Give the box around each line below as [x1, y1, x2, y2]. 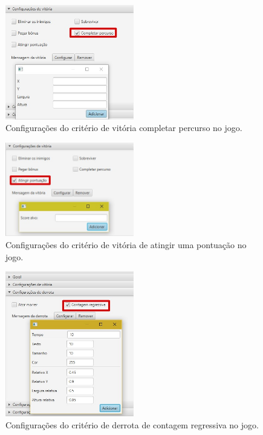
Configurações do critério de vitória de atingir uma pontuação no [5, 238, 247, 251]
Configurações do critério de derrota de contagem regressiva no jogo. [5, 419, 259, 431]
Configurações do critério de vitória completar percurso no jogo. [5, 121, 242, 134]
